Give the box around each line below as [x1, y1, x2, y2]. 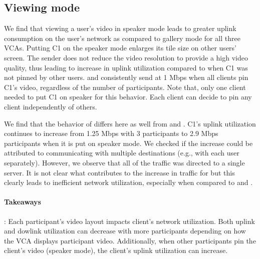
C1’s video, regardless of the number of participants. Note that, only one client [4, 81, 246, 92]
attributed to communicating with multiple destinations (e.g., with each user [4, 147, 239, 158]
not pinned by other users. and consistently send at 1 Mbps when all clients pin [4, 72, 248, 82]
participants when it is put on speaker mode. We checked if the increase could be [4, 137, 253, 148]
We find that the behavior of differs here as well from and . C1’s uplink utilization [4, 118, 256, 128]
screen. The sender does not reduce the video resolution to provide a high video [4, 52, 248, 62]
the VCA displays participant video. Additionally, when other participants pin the [4, 235, 256, 245]
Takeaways [4, 196, 41, 207]
